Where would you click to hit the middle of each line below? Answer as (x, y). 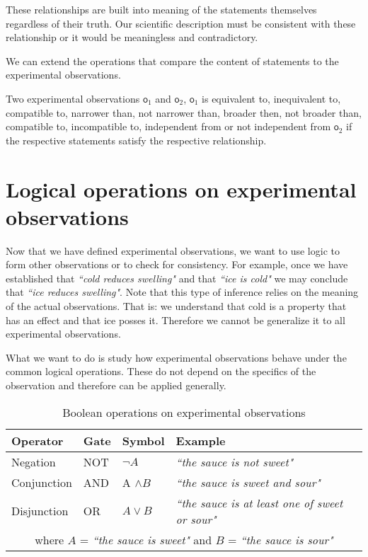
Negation (34, 461)
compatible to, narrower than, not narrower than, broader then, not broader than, (184, 112)
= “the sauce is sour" (280, 539)
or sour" (196, 519)
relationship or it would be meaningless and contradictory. (132, 37)
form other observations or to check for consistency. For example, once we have (177, 264)
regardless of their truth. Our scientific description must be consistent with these (181, 23)
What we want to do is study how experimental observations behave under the (176, 357)
